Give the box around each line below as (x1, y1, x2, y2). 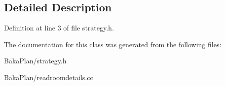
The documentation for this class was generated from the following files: (4, 39, 222, 49)
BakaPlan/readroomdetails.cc (4, 72, 93, 82)
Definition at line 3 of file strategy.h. (4, 23, 114, 33)
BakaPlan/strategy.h (4, 56, 67, 66)
